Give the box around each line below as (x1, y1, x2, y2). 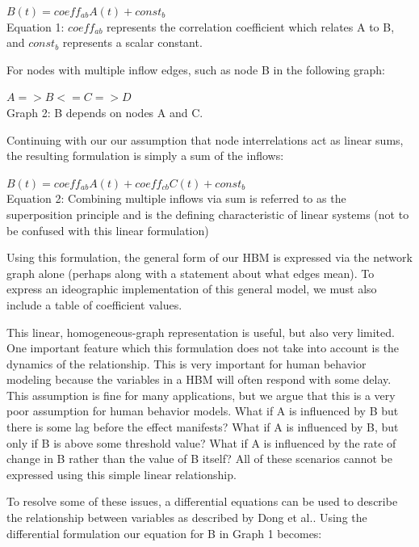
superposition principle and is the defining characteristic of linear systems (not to (6, 205, 409, 222)
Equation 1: (6, 18, 65, 35)
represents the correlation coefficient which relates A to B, (107, 18, 395, 35)
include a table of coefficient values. (6, 296, 182, 313)
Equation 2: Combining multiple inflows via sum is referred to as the (6, 190, 346, 207)
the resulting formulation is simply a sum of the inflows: (6, 147, 284, 164)
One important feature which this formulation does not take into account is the (6, 339, 400, 356)
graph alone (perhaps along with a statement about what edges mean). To (6, 264, 375, 281)
